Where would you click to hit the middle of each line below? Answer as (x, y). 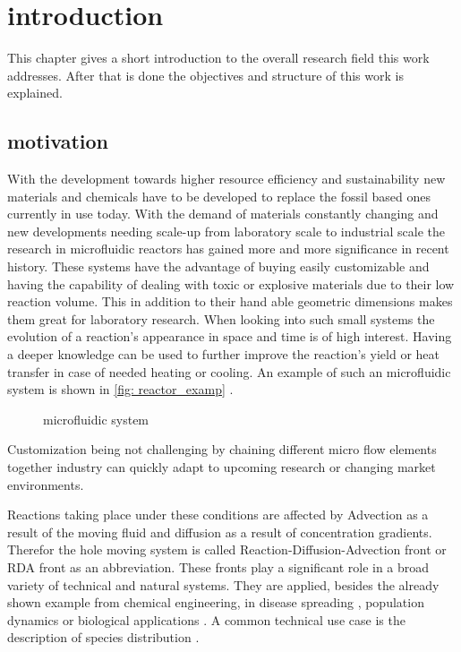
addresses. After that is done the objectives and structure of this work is (205, 75)
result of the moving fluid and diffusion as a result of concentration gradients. (220, 532)
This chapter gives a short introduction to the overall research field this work (218, 58)
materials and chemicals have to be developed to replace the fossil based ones (219, 196)
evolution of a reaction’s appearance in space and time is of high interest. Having (230, 336)
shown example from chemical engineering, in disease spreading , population (216, 602)
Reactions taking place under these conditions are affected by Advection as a (218, 515)
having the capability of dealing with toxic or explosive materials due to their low (231, 283)
